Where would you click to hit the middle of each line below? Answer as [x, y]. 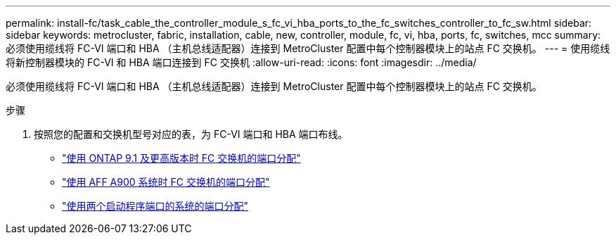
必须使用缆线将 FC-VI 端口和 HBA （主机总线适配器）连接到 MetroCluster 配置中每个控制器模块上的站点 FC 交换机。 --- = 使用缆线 [308, 48]
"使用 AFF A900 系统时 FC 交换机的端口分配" [166, 182]
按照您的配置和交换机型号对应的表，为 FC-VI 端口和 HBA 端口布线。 [191, 134]
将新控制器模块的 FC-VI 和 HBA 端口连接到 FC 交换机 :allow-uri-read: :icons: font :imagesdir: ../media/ [241, 62]
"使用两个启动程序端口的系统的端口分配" [155, 206]
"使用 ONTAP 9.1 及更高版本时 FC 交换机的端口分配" [181, 158]
